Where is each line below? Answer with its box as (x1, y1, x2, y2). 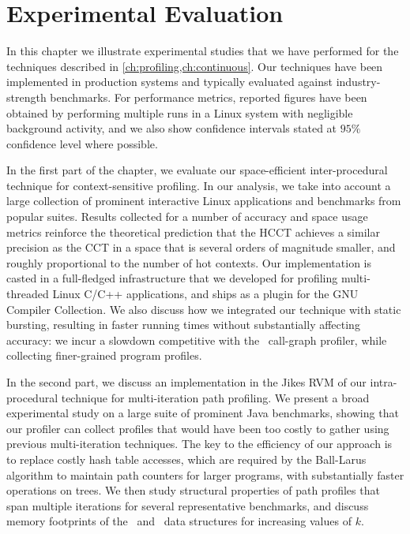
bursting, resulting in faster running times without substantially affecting (6, 316, 360, 333)
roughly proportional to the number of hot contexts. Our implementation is (6, 254, 372, 271)
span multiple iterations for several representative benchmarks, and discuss (6, 497, 369, 513)
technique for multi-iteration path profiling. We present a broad (61, 389, 370, 405)
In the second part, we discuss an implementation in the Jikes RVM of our (6, 374, 367, 390)
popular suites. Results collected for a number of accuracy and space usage (6, 208, 368, 225)
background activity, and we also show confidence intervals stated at (6, 120, 337, 136)
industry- (336, 73, 381, 90)
